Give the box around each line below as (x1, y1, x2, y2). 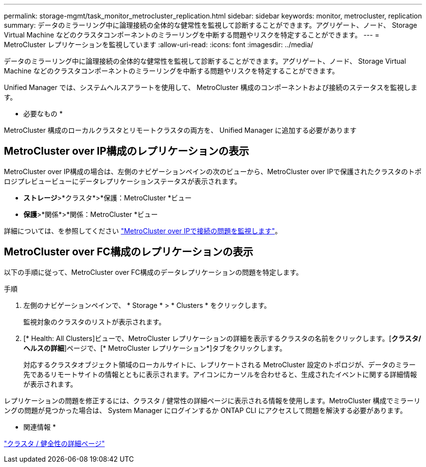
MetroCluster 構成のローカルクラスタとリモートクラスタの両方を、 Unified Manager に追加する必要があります (4, 126, 357, 134)
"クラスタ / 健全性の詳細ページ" (4, 439, 105, 448)
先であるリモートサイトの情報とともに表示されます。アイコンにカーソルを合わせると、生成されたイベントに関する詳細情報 (23, 370, 417, 378)
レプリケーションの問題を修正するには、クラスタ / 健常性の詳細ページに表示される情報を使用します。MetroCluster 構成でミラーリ (4, 396, 421, 405)
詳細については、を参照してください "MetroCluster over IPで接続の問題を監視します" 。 (4, 226, 282, 235)
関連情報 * (23, 422, 56, 431)
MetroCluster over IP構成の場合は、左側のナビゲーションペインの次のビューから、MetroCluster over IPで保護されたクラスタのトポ (4, 167, 422, 176)
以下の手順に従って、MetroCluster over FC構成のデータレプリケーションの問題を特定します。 (4, 268, 303, 276)
